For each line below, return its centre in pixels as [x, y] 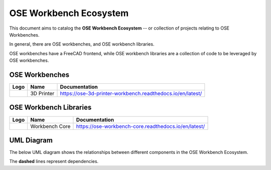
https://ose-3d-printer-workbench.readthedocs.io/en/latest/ [131, 94]
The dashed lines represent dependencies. [54, 161]
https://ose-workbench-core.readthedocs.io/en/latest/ [141, 126]
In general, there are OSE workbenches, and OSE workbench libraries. [82, 44]
